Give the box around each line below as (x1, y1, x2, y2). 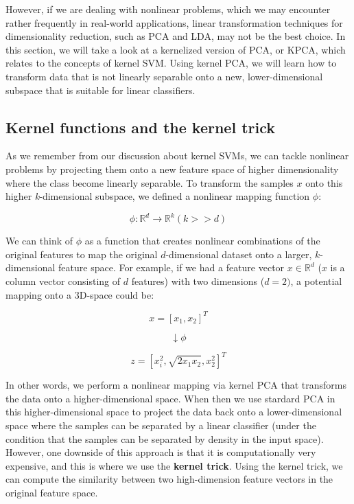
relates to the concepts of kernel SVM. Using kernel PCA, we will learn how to (5, 56, 337, 70)
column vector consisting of (5, 274, 121, 288)
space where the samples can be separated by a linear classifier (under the (5, 417, 316, 432)
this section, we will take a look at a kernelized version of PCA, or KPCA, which (5, 42, 346, 56)
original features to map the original (5, 247, 158, 261)
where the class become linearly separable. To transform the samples (5, 175, 294, 190)
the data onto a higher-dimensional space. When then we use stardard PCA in (5, 391, 335, 405)
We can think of (5, 233, 73, 248)
